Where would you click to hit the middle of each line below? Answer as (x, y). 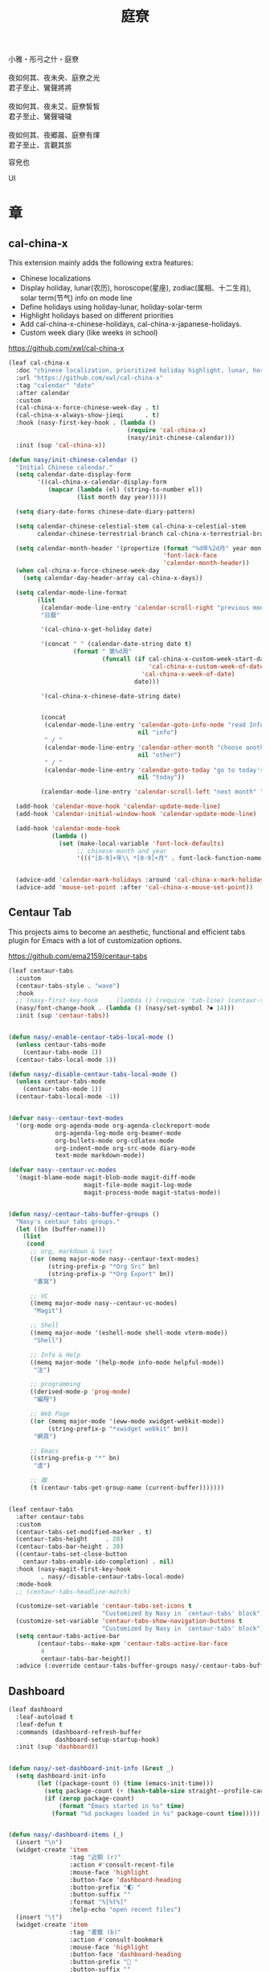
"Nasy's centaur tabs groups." (68, 1221)
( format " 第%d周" (102, 652)
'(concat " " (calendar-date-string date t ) (117, 644)
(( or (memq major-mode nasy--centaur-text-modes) (114, 1259)
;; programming (55, 1385)
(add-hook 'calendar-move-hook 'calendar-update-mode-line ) (118, 807)
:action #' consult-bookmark (116, 1940)
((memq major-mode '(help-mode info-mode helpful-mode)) (127, 1362)
